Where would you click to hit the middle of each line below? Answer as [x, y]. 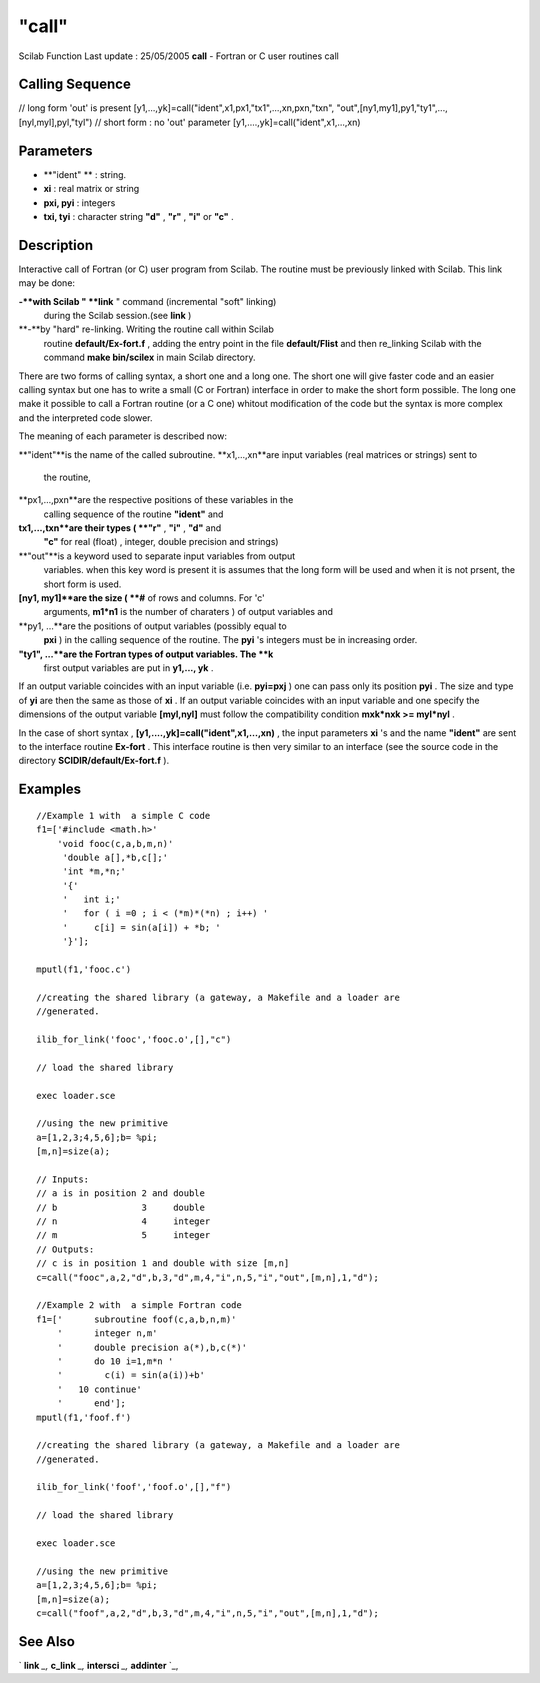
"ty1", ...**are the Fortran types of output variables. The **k [146, 654]
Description [56, 245]
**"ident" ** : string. [85, 174]
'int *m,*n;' [94, 871]
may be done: [46, 283]
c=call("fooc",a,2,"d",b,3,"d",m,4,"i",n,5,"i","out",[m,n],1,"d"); [207, 1277]
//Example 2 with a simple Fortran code [139, 1305]
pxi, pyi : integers [79, 202]
